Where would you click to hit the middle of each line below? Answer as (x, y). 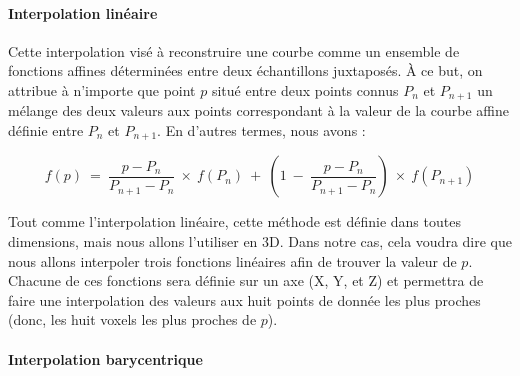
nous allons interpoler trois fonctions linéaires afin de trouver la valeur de (232, 260)
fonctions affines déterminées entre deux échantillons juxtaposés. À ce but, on (245, 70)
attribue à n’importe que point (102, 89)
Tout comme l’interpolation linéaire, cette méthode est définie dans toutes (234, 221)
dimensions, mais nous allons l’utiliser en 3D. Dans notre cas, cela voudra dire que (260, 241)
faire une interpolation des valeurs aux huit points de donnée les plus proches (244, 299)
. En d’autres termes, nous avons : (261, 130)
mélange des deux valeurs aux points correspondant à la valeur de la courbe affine (258, 110)
